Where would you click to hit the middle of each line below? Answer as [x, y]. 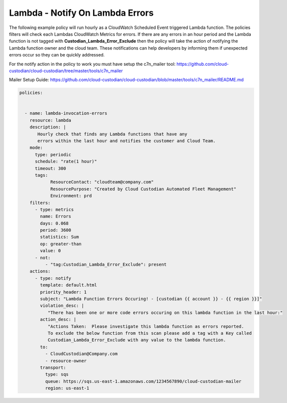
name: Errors [56, 216]
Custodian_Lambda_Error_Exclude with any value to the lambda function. [137, 340]
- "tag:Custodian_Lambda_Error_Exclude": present [106, 265]
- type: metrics [54, 209]
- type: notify [53, 278]
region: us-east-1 [67, 388]
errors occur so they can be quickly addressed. [57, 55]
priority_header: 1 [63, 292]
